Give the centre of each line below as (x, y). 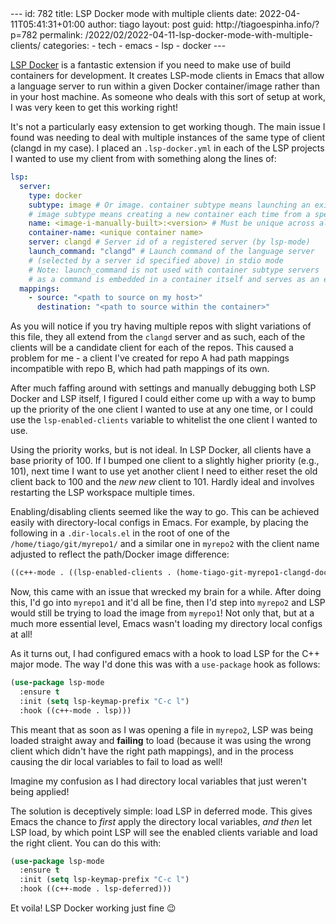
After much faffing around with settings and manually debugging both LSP (163, 388)
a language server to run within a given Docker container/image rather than (165, 86)
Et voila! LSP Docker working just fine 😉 (93, 908)
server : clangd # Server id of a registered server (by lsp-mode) (169, 242)
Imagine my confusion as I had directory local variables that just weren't (158, 781)
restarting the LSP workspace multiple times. (102, 493)
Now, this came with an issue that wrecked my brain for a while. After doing (166, 591)
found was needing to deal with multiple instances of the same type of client (167, 137)
